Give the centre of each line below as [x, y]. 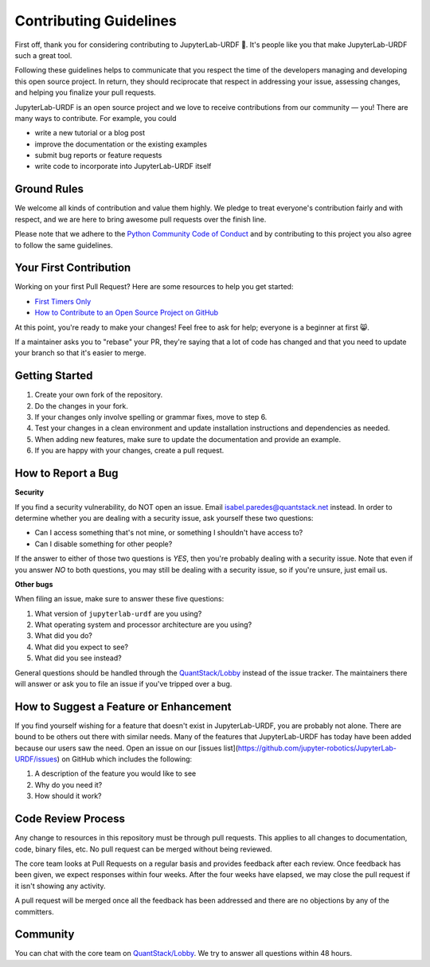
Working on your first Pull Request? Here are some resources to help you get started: [154, 287]
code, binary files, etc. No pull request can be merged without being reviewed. [143, 849]
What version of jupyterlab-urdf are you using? [118, 613]
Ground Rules [49, 189]
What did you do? [64, 636]
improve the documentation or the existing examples [121, 144]
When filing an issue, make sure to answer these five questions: [119, 599]
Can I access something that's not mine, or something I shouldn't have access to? [169, 533]
